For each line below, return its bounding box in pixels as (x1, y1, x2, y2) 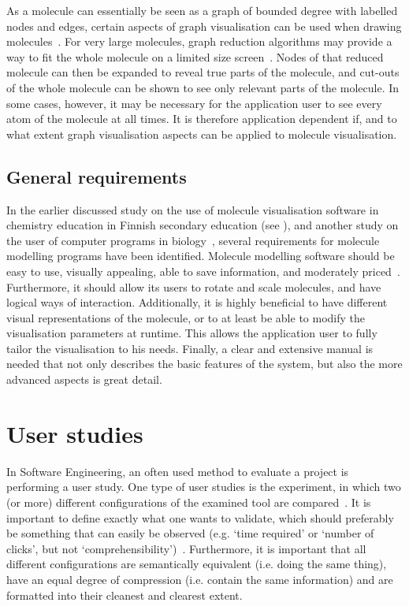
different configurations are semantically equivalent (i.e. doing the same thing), (6, 556, 387, 572)
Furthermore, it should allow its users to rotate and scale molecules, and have (6, 278, 381, 295)
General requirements (6, 164, 187, 188)
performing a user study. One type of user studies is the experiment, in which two (6, 478, 401, 495)
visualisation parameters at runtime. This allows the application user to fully (6, 325, 377, 341)
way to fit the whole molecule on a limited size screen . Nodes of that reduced (6, 48, 384, 65)
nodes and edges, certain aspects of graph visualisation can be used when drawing (6, 17, 402, 34)
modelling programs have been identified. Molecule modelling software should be (6, 247, 395, 264)
